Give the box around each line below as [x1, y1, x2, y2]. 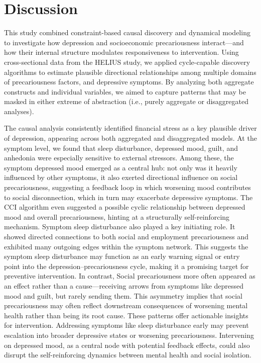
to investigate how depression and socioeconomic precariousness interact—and [4, 37, 244, 47]
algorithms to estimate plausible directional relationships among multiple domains [4, 66, 256, 77]
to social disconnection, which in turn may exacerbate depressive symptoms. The [4, 192, 253, 202]
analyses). [4, 106, 34, 116]
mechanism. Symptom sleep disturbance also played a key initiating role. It [4, 221, 235, 232]
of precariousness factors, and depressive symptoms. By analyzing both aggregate [4, 76, 254, 87]
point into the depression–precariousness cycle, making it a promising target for [4, 260, 249, 271]
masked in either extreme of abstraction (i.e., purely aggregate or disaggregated [4, 96, 248, 107]
